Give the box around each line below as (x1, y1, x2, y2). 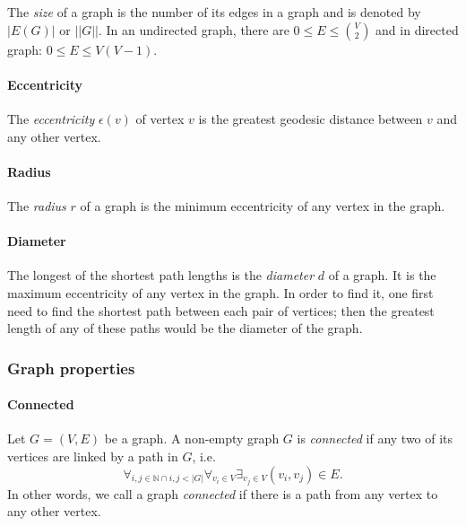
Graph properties (7, 356, 135, 379)
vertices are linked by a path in (7, 446, 178, 465)
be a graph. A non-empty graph (104, 429, 280, 448)
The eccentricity (7, 109, 95, 127)
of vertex (135, 109, 185, 127)
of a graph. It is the (328, 266, 436, 285)
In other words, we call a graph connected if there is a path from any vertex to (7, 484, 438, 503)
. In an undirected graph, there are (99, 20, 289, 39)
